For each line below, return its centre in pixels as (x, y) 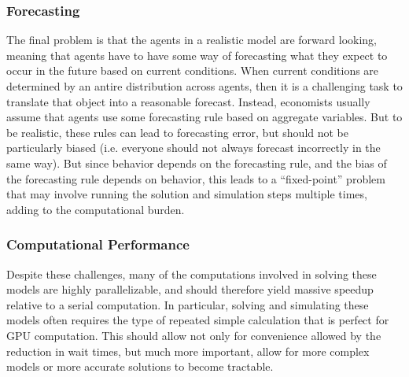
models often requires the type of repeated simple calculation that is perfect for (198, 320)
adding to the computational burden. (96, 209)
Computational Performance (98, 244)
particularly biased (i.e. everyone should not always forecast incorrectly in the (193, 148)
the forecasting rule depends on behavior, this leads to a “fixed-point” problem (196, 178)
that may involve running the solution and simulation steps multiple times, (187, 194)
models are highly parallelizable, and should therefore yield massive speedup (190, 289)
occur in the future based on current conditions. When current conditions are (193, 70)
